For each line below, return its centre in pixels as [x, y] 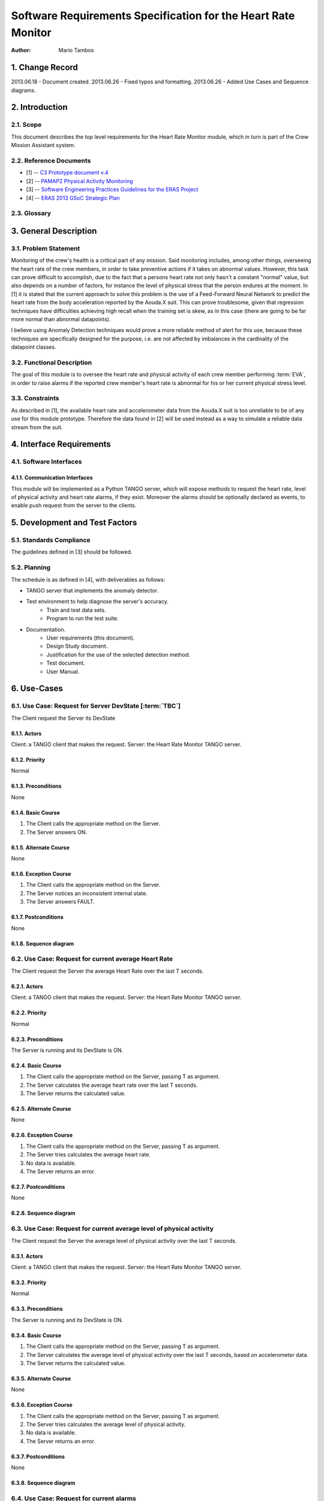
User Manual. [63, 671]
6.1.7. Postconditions [37, 917]
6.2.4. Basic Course [36, 1065]
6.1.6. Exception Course [41, 874]
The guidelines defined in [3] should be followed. [72, 552]
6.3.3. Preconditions [37, 1309]
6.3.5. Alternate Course [41, 1379]
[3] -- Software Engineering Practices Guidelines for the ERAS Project [112, 190]
